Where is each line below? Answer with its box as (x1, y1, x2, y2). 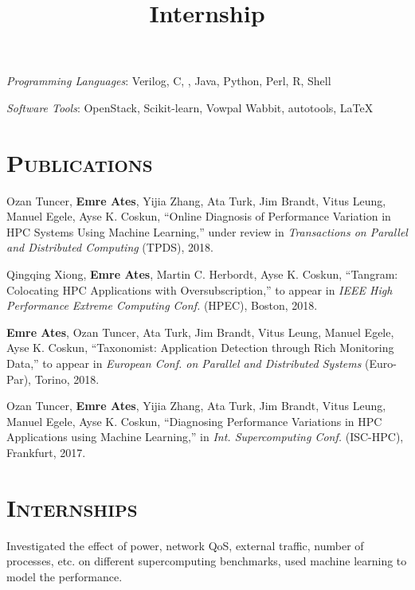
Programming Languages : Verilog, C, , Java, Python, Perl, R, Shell (6, 72, 331, 89)
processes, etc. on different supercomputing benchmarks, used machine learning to (6, 553, 407, 569)
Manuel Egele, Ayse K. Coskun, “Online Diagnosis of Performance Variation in (6, 208, 391, 225)
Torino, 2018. (34, 370, 100, 387)
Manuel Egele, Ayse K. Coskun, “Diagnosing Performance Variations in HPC (6, 412, 382, 429)
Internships (6, 490, 138, 523)
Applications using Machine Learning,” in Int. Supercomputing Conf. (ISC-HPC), (6, 428, 404, 445)
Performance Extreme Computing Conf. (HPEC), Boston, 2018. (6, 297, 318, 314)
